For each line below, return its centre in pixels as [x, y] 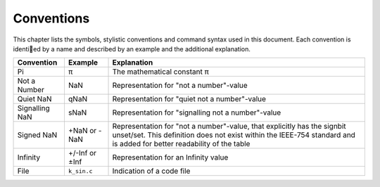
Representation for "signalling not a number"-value [197, 112]
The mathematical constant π [160, 72]
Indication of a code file [151, 171]
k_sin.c [80, 171]
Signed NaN [37, 135]
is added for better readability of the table [181, 144]
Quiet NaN [34, 99]
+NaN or [82, 131]
